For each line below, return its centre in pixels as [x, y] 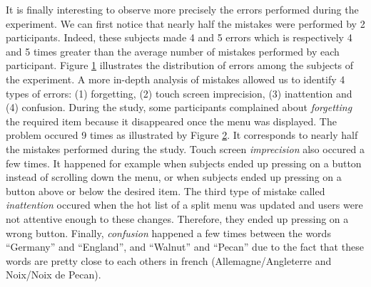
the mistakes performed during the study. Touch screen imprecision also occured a [185, 148]
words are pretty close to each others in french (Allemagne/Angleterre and [169, 260]
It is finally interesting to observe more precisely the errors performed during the [182, 9]
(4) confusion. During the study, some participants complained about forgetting [179, 107]
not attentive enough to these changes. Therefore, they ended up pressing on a [177, 218]
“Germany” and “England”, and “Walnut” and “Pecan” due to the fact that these [185, 247]
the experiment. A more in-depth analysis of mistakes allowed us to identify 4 [176, 79]
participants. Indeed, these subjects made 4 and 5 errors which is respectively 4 [179, 37]
